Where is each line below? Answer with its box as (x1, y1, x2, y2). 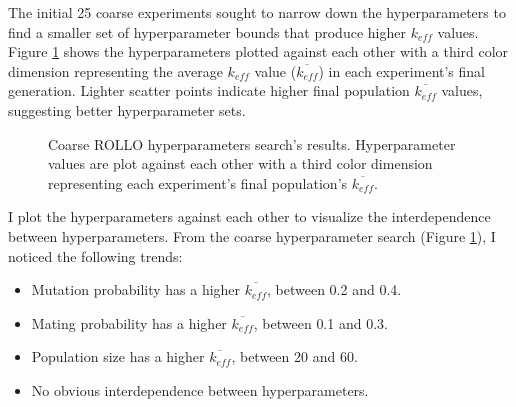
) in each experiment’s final (318, 60, 485, 81)
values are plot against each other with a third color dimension (48, 153, 433, 174)
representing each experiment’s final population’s (48, 172, 348, 193)
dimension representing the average (8, 60, 223, 81)
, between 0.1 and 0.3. (253, 312, 388, 333)
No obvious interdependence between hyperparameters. (31, 379, 369, 400)
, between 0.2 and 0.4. (267, 279, 402, 300)
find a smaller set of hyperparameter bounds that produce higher (8, 21, 406, 42)
